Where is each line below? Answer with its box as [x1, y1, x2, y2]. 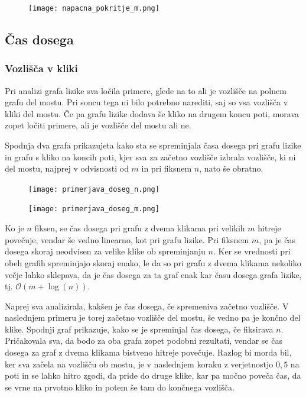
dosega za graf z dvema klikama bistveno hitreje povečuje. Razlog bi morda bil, [5, 346, 292, 359]
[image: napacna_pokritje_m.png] [28, 4, 159, 12]
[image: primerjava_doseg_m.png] [28, 205, 159, 214]
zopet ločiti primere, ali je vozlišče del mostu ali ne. [5, 119, 191, 131]
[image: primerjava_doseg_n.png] [28, 185, 159, 193]
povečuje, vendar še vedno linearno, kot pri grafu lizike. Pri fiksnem [5, 233, 249, 246]
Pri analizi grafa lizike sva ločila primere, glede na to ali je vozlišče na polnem [5, 84, 287, 96]
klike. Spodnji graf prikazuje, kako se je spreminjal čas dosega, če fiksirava [5, 322, 274, 335]
